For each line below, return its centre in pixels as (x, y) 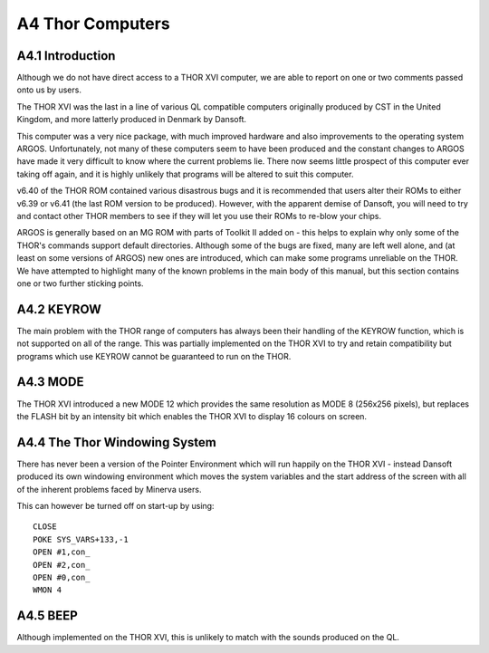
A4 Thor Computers (94, 24)
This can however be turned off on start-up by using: (115, 505)
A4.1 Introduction (66, 56)
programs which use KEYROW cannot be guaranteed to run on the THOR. (154, 356)
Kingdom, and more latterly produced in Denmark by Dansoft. (132, 120)
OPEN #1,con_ (62, 552)
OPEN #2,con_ (62, 565)
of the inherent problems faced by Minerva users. (109, 489)
